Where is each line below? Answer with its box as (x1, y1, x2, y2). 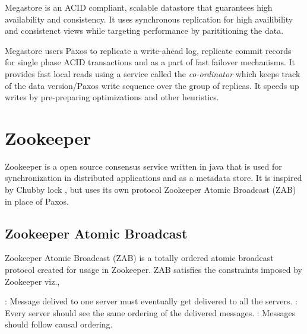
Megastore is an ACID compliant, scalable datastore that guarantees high (5, 1, 273, 13)
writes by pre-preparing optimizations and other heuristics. (5, 91, 219, 103)
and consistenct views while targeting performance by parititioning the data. (5, 24, 284, 37)
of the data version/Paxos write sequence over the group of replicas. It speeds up (5, 79, 299, 91)
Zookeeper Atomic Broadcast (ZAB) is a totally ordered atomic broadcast (5, 252, 274, 264)
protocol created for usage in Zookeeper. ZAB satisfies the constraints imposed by (5, 263, 303, 276)
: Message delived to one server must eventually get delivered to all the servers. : (5, 295, 297, 307)
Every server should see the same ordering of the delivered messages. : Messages (5, 306, 296, 319)
